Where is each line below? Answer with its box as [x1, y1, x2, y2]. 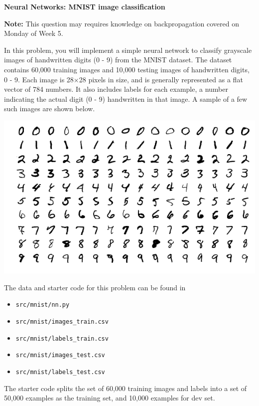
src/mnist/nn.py [15, 301, 70, 309]
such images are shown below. [4, 103, 95, 114]
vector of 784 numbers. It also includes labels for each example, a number [4, 84, 228, 94]
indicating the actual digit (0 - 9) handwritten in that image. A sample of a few [4, 93, 248, 104]
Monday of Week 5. [4, 28, 63, 38]
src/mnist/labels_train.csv [15, 335, 109, 342]
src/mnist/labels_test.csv [15, 369, 105, 376]
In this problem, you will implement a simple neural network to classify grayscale [4, 44, 252, 55]
